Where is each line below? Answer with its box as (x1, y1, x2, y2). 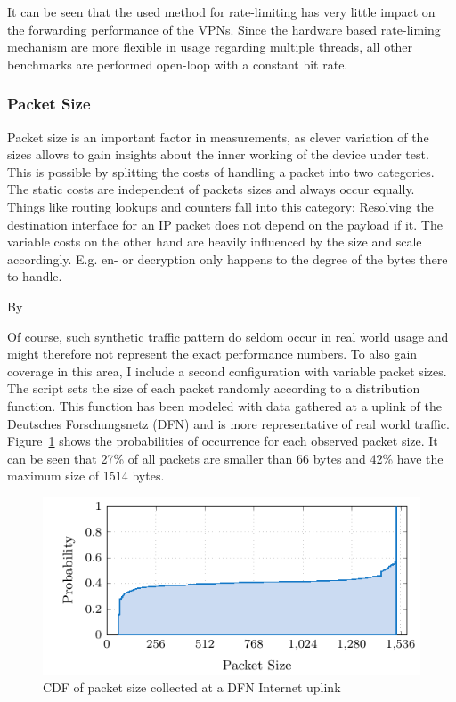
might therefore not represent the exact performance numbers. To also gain (7, 344, 418, 363)
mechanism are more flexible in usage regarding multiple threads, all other (7, 37, 413, 56)
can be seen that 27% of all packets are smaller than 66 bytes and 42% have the (7, 448, 444, 467)
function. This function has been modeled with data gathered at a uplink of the (7, 396, 442, 415)
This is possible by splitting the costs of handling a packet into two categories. (7, 162, 435, 181)
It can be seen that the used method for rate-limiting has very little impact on (7, 3, 436, 20)
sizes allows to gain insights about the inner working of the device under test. (7, 145, 429, 164)
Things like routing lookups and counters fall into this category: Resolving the (7, 197, 434, 215)
